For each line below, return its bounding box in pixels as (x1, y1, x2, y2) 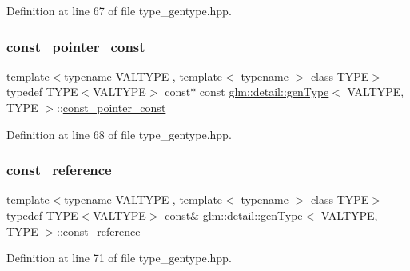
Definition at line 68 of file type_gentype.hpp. (6, 126, 232, 142)
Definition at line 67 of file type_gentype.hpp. (6, 2, 232, 18)
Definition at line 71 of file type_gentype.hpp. (6, 249, 232, 266)
